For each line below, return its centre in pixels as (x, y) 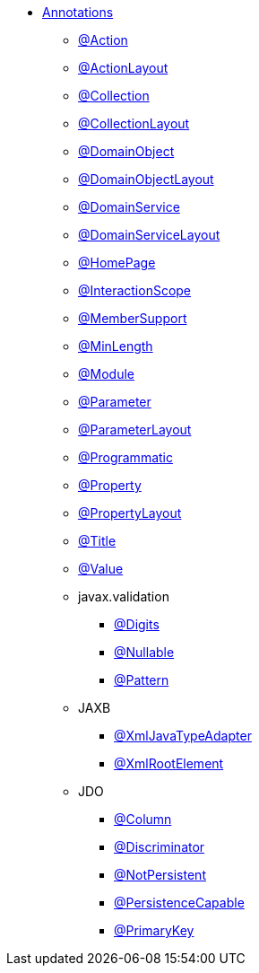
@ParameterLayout (135, 430)
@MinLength (116, 346)
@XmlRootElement (169, 763)
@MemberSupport (133, 318)
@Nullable (144, 652)
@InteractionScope (135, 290)
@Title (97, 541)
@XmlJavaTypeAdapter (183, 736)
